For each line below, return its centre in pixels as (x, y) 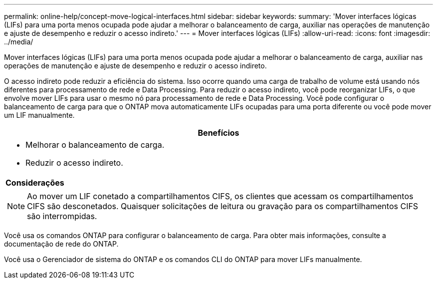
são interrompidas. (62, 216)
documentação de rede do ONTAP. (61, 244)
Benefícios (218, 133)
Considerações (35, 183)
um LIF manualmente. (39, 115)
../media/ (19, 42)
